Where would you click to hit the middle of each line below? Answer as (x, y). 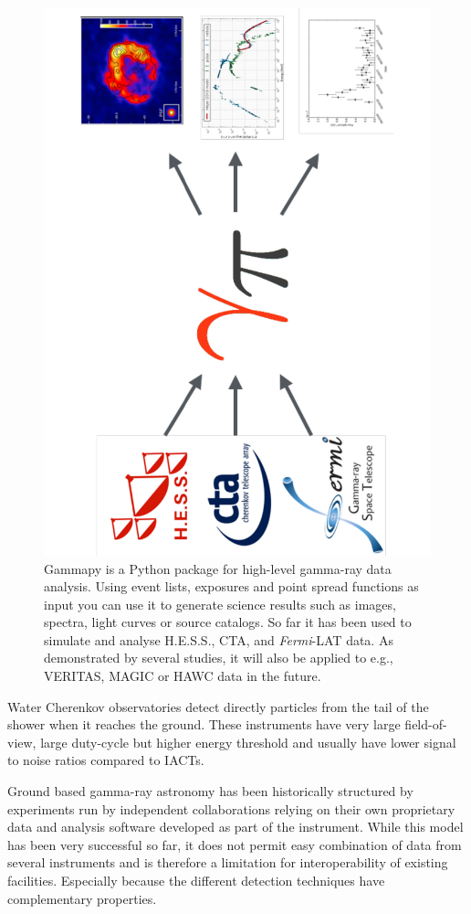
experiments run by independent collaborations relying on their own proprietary (231, 808)
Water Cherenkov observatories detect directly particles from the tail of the (218, 706)
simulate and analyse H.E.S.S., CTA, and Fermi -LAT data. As (219, 639)
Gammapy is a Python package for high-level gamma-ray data (218, 568)
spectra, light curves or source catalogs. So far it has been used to (228, 622)
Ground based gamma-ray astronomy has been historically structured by (210, 791)
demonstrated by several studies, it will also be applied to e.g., (219, 658)
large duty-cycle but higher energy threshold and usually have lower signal (248, 742)
